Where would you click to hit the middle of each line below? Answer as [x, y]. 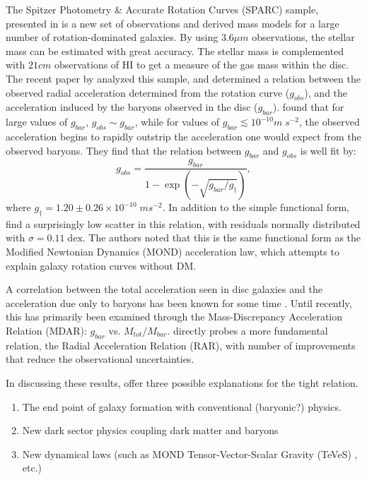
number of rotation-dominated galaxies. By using [112, 37]
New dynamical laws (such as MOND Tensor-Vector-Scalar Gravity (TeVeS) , [190, 454]
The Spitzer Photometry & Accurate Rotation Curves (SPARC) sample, [162, 9]
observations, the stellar [303, 37]
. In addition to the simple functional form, [256, 207]
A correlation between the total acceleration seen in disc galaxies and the [164, 289]
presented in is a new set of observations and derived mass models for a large [173, 23]
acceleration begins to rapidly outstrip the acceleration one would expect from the [183, 136]
